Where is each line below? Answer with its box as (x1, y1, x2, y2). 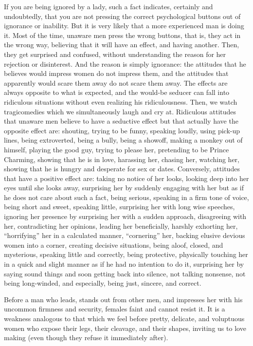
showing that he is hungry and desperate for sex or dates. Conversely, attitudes (4, 164, 240, 174)
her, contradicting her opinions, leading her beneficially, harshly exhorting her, (4, 220, 238, 231)
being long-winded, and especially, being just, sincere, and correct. (4, 278, 201, 288)
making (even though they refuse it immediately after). (4, 332, 168, 343)
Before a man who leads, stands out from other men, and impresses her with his (4, 294, 243, 304)
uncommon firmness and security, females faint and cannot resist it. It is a (4, 304, 225, 314)
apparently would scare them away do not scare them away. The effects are (4, 77, 228, 88)
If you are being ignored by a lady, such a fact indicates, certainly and (4, 1, 213, 11)
